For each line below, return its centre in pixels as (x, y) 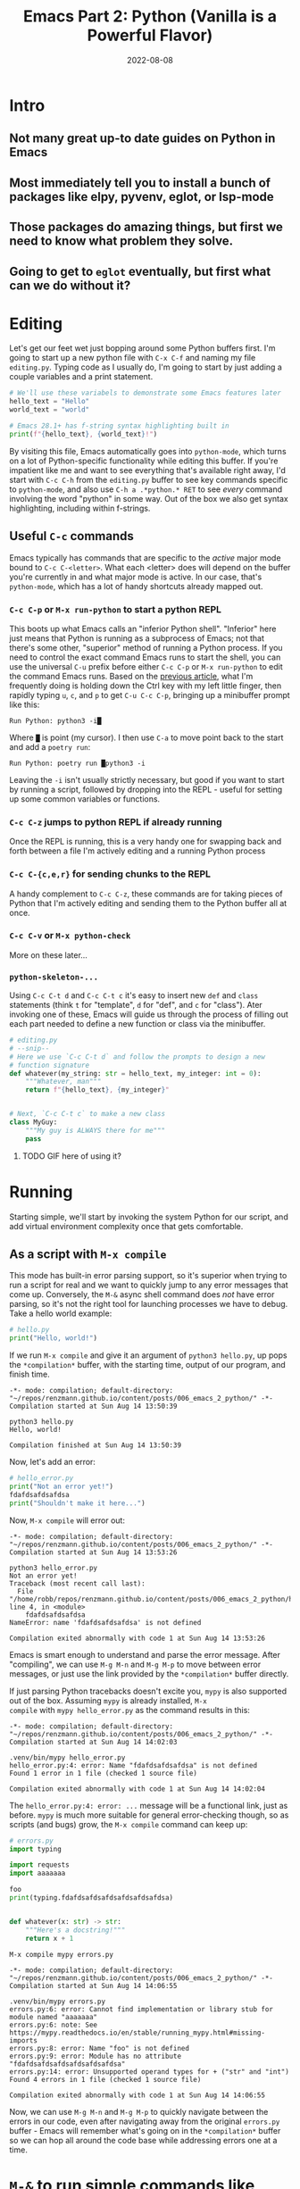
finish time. (30, 1374)
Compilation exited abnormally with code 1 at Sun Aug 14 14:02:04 (137, 1789)
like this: (25, 704)
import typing (36, 1849)
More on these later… (48, 955)
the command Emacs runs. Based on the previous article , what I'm (131, 676)
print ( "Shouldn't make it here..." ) (77, 1503)
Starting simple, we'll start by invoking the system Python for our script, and (149, 1217)
